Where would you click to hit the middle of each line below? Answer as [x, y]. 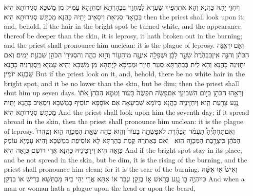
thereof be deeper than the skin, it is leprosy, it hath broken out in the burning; [123, 35]
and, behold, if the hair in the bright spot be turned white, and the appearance [122, 26]
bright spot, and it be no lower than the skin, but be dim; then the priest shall [122, 83]
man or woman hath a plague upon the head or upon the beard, [100, 188]
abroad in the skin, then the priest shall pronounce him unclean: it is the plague [124, 121]
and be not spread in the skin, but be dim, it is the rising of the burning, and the [126, 159]
